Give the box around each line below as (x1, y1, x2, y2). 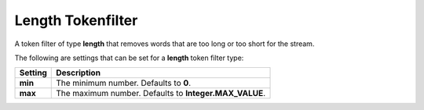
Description (56, 67, 101, 78)
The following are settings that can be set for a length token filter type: (14, 53, 244, 62)
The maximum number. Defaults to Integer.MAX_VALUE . (56, 88, 266, 99)
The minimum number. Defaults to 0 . (56, 78, 192, 89)
